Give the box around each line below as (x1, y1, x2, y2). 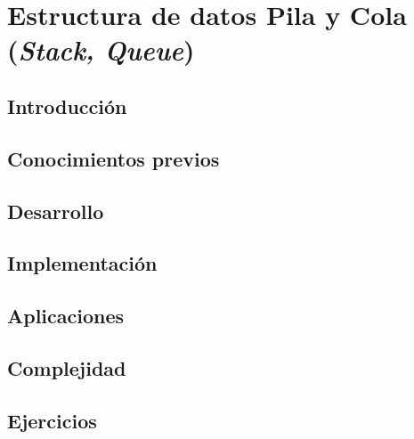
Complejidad (7, 354, 126, 381)
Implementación (7, 249, 158, 277)
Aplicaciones (7, 302, 125, 329)
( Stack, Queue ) (7, 31, 195, 69)
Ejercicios (7, 406, 97, 434)
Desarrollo (7, 197, 104, 224)
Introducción (7, 92, 127, 119)
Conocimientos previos (7, 144, 220, 172)
